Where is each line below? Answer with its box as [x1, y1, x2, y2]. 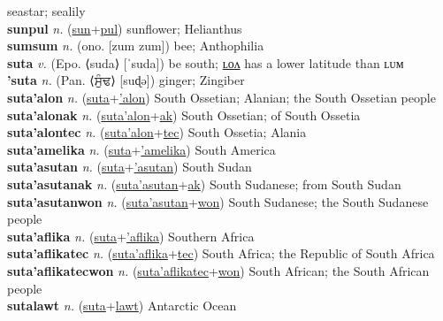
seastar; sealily [7, 2, 86, 19]
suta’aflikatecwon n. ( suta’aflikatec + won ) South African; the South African [7, 261, 430, 279]
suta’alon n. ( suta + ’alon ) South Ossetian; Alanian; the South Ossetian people [7, 88, 436, 106]
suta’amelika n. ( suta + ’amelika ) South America [7, 140, 276, 158]
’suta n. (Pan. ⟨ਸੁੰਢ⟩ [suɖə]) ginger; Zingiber [7, 71, 245, 89]
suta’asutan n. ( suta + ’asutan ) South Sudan [7, 157, 252, 176]
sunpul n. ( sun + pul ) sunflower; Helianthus [7, 19, 242, 37]
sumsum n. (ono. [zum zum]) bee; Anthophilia [7, 36, 264, 55]
